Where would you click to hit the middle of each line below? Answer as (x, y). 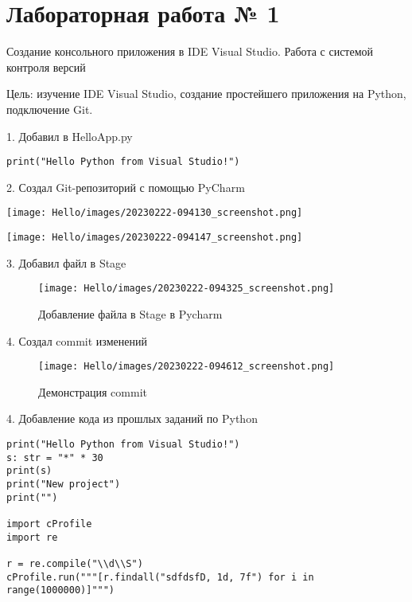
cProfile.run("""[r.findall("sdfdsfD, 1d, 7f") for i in (160, 577)
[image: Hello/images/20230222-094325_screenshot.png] (187, 289)
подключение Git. (50, 109)
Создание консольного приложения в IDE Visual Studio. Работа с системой (190, 51)
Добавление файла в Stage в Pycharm (130, 313)
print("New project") (64, 484)
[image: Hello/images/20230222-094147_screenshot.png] (155, 237)
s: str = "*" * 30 (55, 457)
